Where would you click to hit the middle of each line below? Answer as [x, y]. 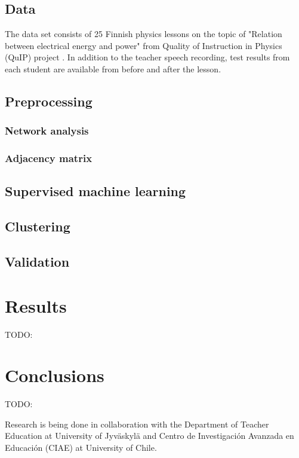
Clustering [38, 226]
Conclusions [55, 375]
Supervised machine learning [95, 191]
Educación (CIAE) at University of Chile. [81, 448]
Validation [37, 261]
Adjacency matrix [49, 158]
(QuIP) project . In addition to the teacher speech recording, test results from [147, 57]
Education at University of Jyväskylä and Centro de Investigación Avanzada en [149, 436]
